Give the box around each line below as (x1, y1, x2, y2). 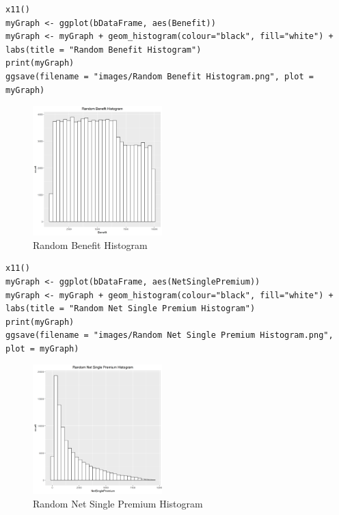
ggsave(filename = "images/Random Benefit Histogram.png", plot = (5, 71, 314, 81)
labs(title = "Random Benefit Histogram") (5, 44, 202, 55)
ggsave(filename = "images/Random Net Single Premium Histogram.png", (5, 330, 334, 341)
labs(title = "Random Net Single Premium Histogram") (5, 304, 256, 314)
